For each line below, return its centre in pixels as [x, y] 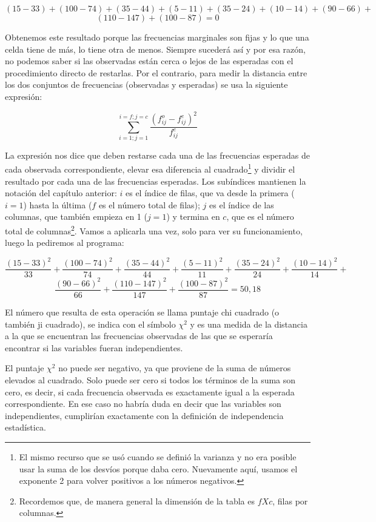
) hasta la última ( [58, 204]
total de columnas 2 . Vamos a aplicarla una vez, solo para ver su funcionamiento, [154, 230]
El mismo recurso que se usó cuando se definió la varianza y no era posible [158, 456]
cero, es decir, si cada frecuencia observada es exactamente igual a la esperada [150, 391]
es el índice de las [242, 204]
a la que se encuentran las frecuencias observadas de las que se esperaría [139, 336]
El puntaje [25, 368]
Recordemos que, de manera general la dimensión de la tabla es [137, 501]
